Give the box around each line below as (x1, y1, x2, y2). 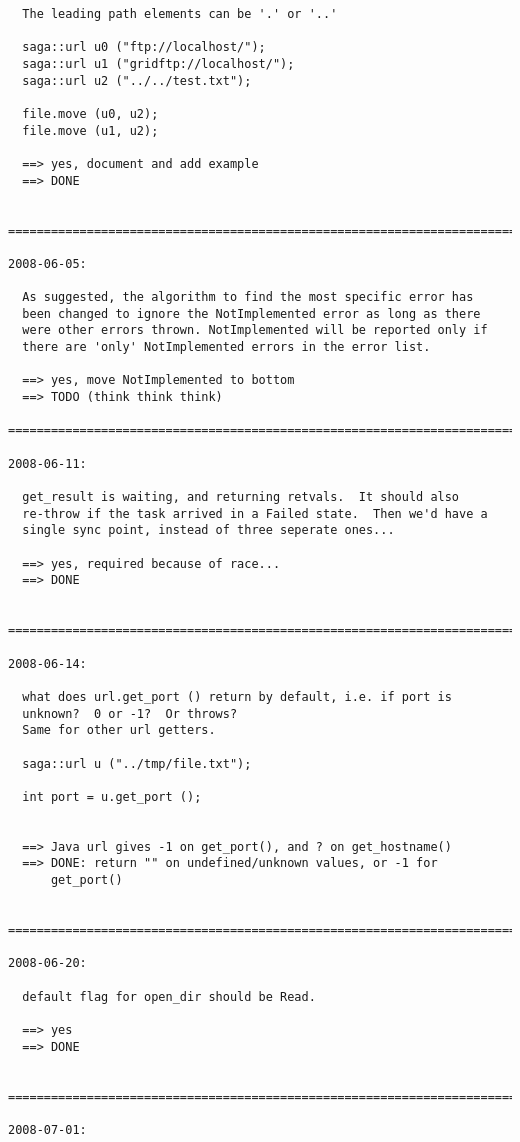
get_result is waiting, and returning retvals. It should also (22, 490, 460, 505)
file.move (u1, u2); (22, 123, 159, 138)
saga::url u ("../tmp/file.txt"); (22, 756, 252, 771)
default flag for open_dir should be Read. (22, 989, 316, 1004)
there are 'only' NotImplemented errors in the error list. (22, 340, 431, 355)
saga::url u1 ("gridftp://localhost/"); (22, 56, 295, 71)
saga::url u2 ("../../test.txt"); (22, 73, 252, 88)
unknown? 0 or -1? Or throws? (22, 706, 238, 721)
